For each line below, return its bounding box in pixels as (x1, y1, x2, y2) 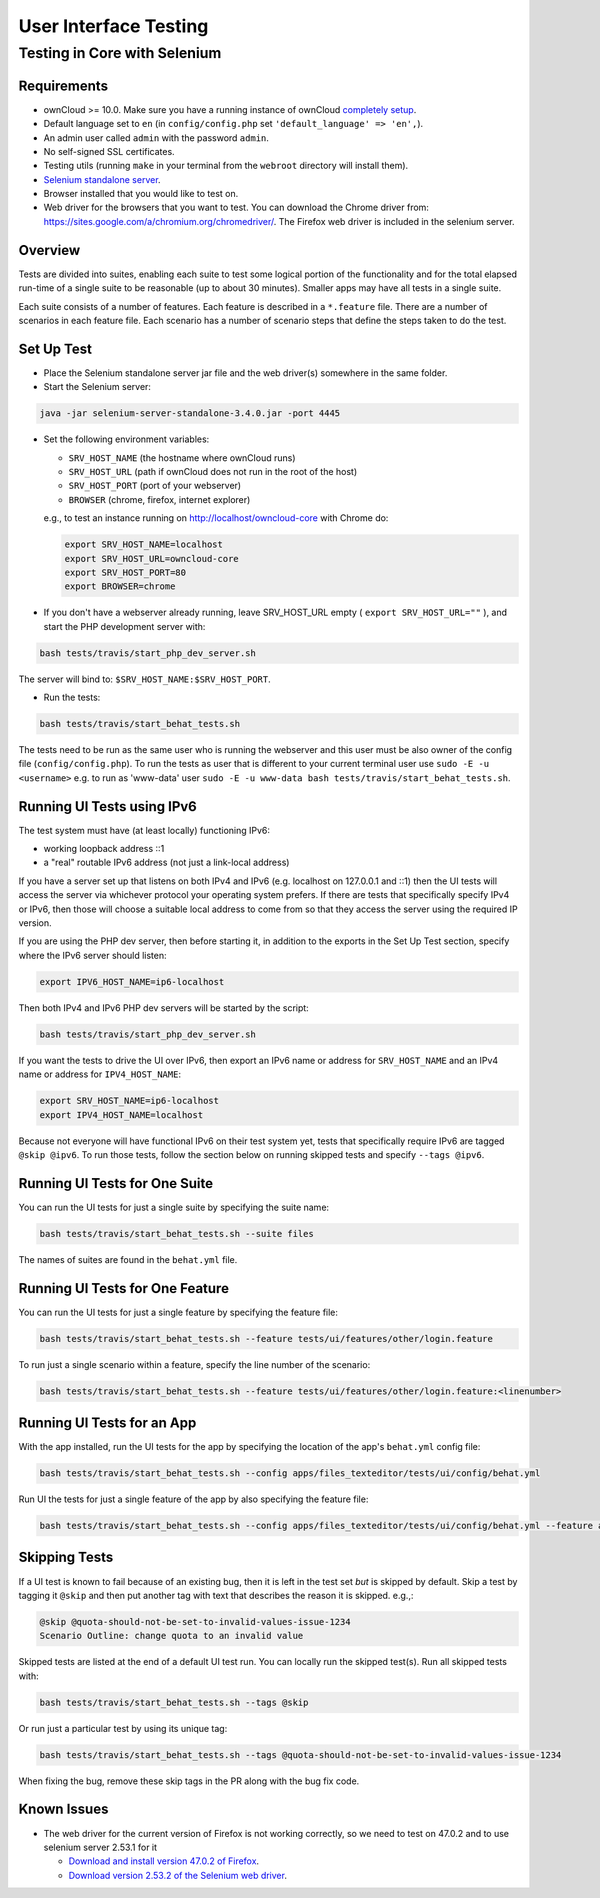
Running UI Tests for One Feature (18, 1280, 230, 1297)
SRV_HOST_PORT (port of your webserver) (68, 480, 242, 492)
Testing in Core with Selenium (18, 44, 222, 62)
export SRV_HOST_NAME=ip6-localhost (39, 1095, 220, 1107)
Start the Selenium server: (43, 381, 152, 393)
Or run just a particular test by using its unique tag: (18, 1722, 228, 1734)
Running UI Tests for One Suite (18, 1175, 214, 1192)
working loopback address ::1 (43, 843, 165, 855)
